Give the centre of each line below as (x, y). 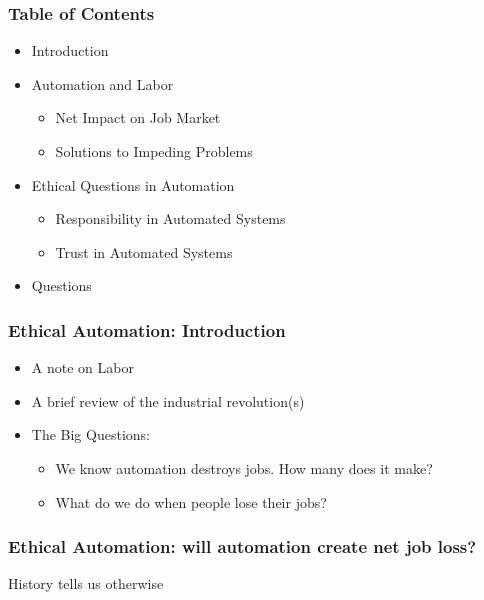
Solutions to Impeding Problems (154, 151)
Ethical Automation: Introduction (147, 329)
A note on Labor (82, 367)
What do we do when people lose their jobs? (191, 501)
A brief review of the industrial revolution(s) (168, 400)
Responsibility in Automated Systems (170, 218)
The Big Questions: (90, 434)
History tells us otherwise (86, 583)
